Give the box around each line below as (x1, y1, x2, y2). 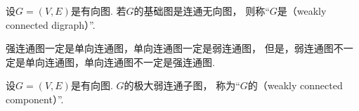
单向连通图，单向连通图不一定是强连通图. (25, 54, 215, 69)
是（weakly (277, 4, 327, 18)
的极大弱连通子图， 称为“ (124, 78, 240, 93)
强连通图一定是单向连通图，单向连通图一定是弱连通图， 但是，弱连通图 (6, 41, 334, 55)
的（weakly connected (247, 78, 343, 93)
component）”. (6, 91, 64, 106)
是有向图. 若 (70, 4, 126, 18)
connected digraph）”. (6, 17, 96, 32)
